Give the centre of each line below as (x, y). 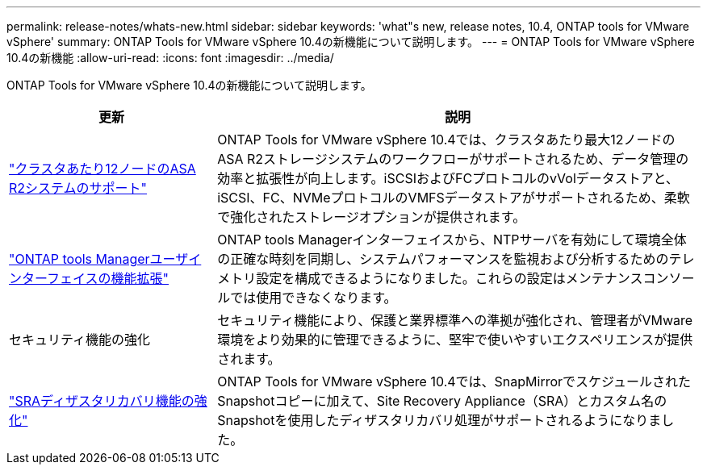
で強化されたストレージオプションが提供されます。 (372, 217)
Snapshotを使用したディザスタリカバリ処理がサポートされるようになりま (439, 420)
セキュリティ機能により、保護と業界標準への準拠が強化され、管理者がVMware (455, 320)
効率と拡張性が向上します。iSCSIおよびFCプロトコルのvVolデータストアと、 (448, 178)
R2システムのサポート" (78, 188)
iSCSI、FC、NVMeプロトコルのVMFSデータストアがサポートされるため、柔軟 (454, 198)
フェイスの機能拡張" (108, 278)
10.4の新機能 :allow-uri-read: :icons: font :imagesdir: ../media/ (170, 58)
